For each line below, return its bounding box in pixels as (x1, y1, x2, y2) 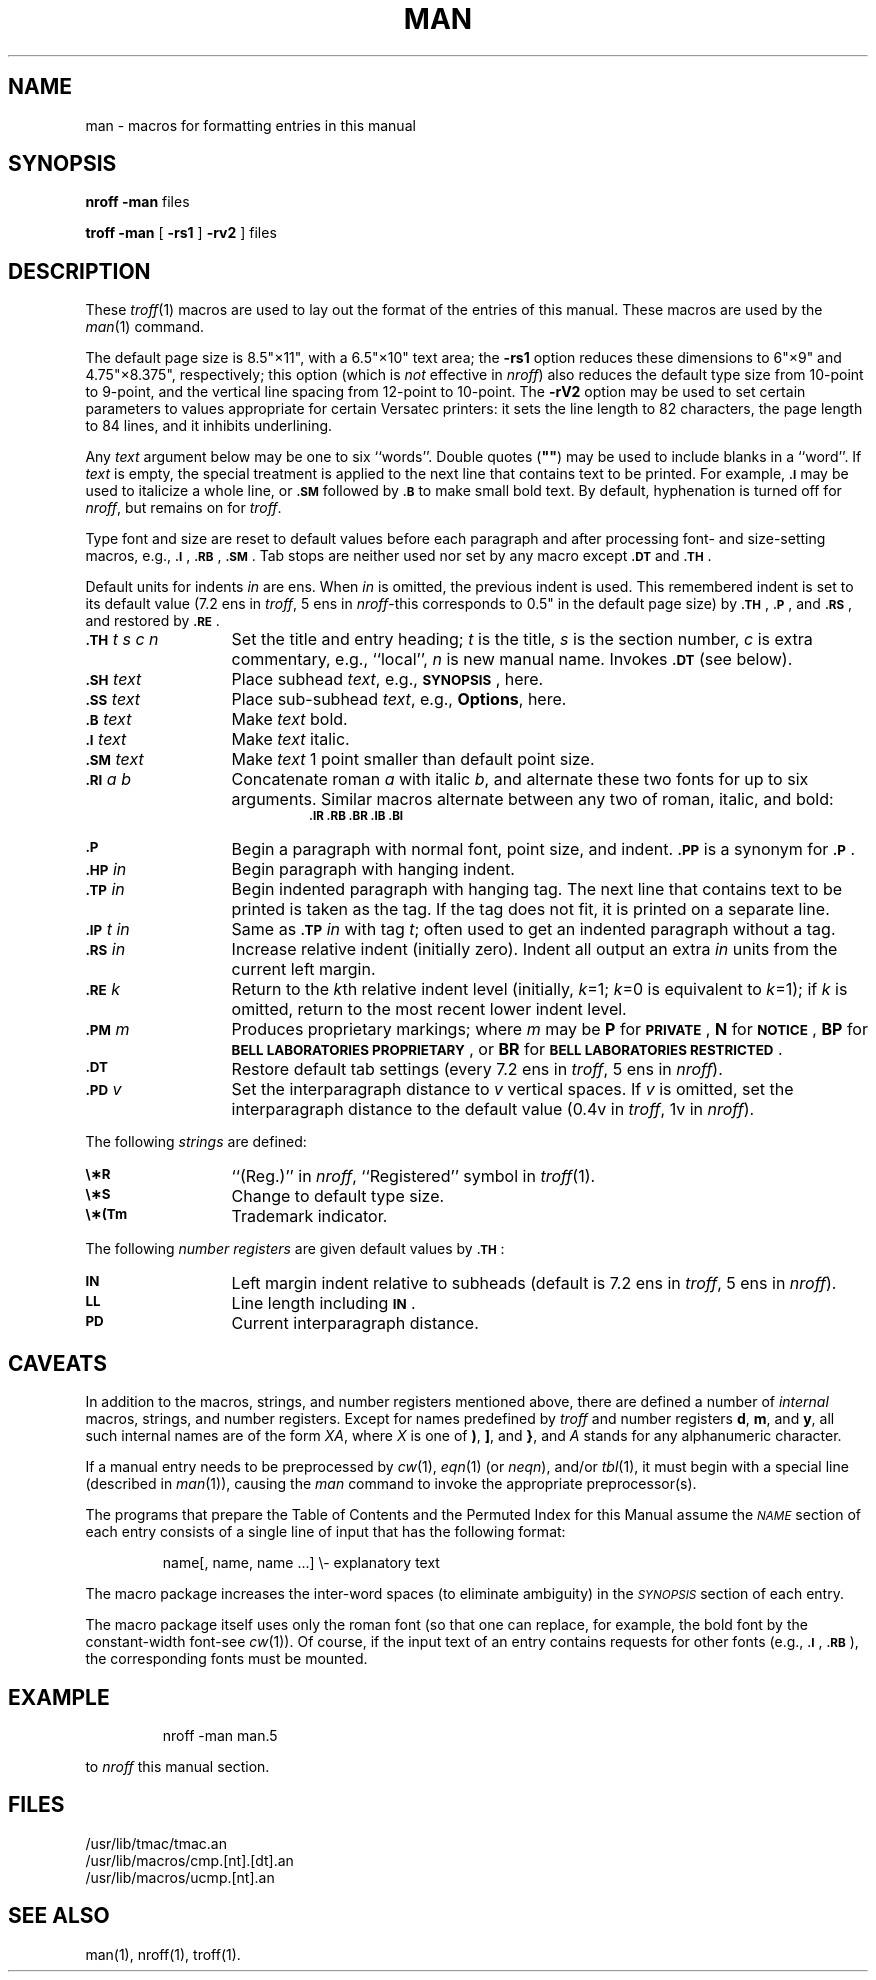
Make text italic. (231, 729, 350, 750)
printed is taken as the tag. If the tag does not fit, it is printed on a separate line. (231, 899, 830, 920)
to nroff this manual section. (85, 1757, 270, 1775)
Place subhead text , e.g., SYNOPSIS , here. (231, 669, 544, 690)
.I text (85, 729, 127, 750)
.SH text (85, 669, 142, 690)
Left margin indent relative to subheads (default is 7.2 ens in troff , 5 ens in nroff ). (231, 1273, 837, 1294)
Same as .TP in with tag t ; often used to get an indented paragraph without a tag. (231, 919, 836, 940)
